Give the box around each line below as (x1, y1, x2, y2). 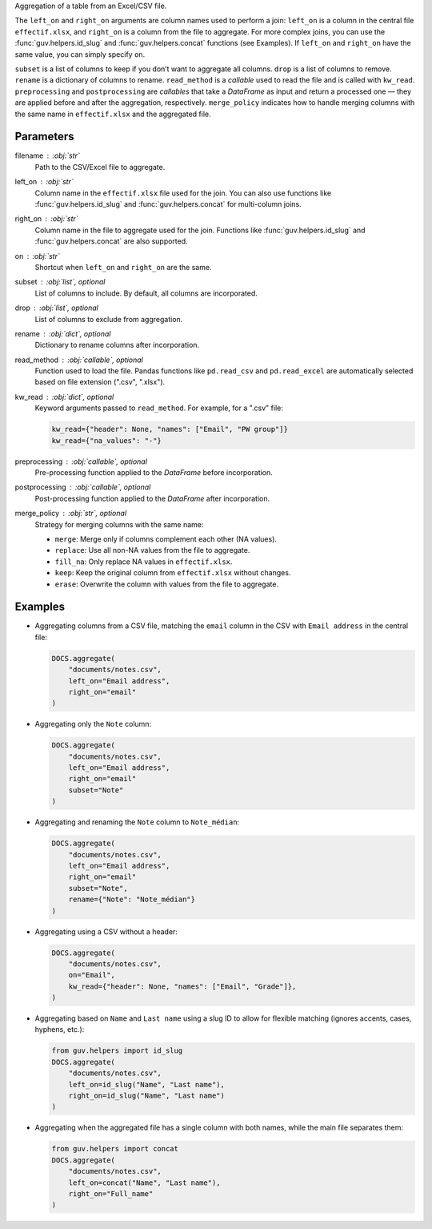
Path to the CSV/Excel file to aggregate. (34, 162, 166, 171)
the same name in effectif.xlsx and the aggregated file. (14, 109, 211, 119)
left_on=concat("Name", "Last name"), (68, 1178, 221, 1187)
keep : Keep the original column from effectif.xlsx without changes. (54, 568, 291, 578)
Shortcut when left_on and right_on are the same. (34, 262, 212, 272)
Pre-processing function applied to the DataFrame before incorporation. (34, 467, 274, 477)
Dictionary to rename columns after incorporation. (34, 340, 200, 350)
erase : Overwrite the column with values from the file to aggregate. (54, 579, 279, 589)
